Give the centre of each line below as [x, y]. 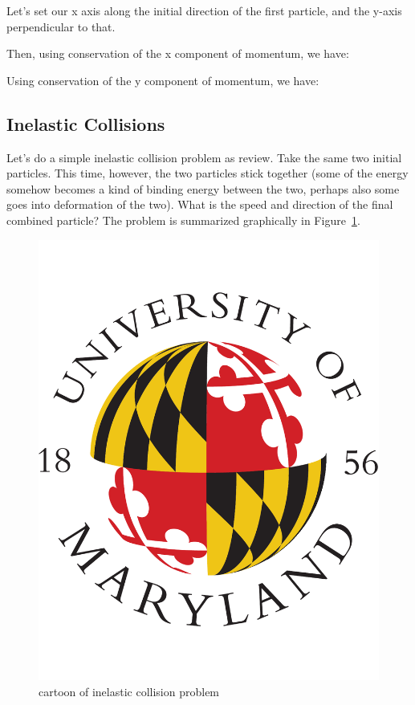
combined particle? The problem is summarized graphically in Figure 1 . [183, 220]
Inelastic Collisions [86, 123]
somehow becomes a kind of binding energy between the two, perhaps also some [203, 188]
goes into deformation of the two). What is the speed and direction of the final [200, 204]
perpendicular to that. [61, 26]
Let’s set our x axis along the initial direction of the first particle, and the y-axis [204, 10]
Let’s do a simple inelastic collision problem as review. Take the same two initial [204, 157]
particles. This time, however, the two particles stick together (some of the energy [207, 173]
